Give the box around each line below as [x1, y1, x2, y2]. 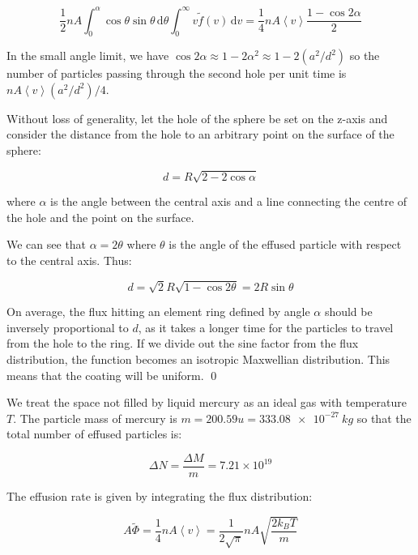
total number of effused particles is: [6, 425, 182, 442]
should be [324, 303, 373, 320]
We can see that [6, 236, 87, 253]
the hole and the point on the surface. [6, 208, 194, 225]
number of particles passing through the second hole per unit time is [6, 65, 347, 82]
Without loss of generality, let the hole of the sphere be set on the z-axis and [6, 109, 388, 126]
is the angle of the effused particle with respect [168, 236, 402, 253]
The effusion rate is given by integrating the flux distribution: [6, 487, 313, 504]
